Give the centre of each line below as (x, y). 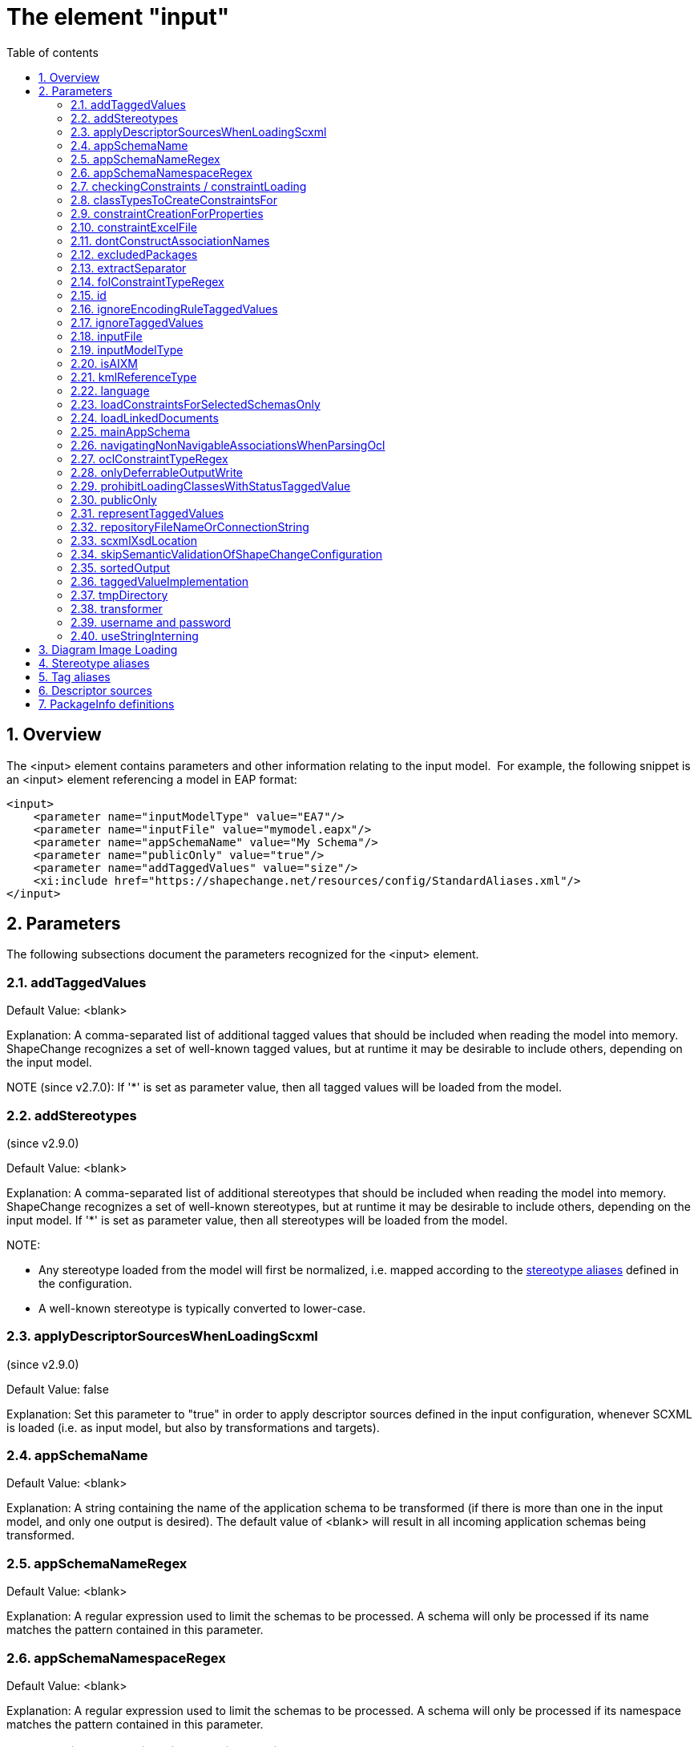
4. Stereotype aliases (94, 663)
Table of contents (52, 52)
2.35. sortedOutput (121, 567)
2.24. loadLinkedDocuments (145, 418)
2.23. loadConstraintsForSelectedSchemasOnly (196, 404)
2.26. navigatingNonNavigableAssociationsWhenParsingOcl (228, 445)
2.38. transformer (117, 608)
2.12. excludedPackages (134, 254)
